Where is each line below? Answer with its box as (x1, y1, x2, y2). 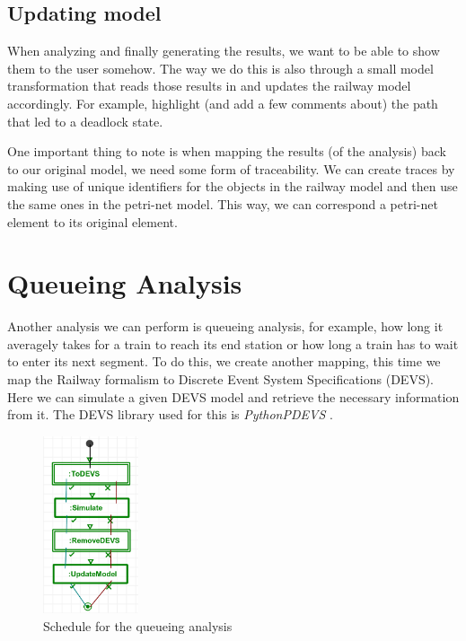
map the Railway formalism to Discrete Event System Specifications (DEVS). (7, 370, 435, 389)
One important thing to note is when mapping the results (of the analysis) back (7, 142, 446, 161)
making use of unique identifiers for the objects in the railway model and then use (7, 177, 458, 196)
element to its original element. (7, 212, 178, 231)
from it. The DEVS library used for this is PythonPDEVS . (7, 405, 333, 424)
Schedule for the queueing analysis (43, 616, 233, 635)
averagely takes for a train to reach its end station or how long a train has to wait (7, 334, 459, 353)
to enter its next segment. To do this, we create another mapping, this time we (7, 352, 441, 371)
